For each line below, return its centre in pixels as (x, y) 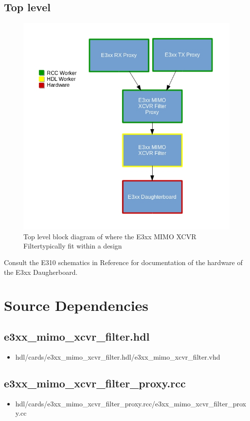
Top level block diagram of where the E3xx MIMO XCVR (110, 236)
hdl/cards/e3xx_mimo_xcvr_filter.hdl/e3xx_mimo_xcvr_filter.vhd (118, 356)
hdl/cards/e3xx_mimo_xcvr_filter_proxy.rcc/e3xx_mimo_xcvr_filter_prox (131, 403)
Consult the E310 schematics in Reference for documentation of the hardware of (123, 262)
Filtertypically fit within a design (73, 246)
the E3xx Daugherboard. (41, 272)
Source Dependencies (76, 305)
